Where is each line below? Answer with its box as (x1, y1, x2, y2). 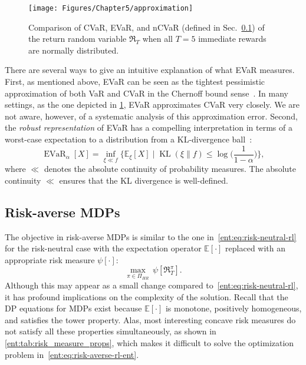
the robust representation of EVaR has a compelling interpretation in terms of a (5, 121, 292, 134)
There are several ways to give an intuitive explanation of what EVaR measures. (5, 64, 295, 76)
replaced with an (225, 242, 286, 254)
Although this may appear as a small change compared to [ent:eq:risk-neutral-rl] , (5, 279, 298, 291)
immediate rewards (198, 32, 266, 45)
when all (142, 32, 173, 45)
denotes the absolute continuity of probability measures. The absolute (44, 162, 296, 175)
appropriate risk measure (5, 253, 95, 266)
